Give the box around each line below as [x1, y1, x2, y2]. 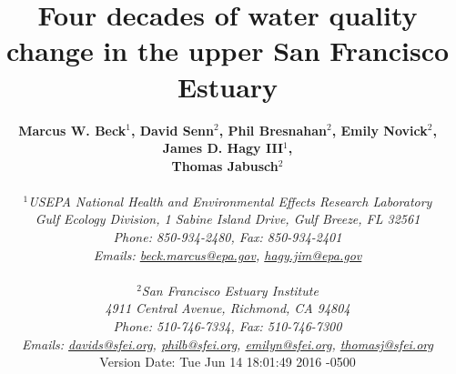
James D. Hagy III [162, 138, 284, 157]
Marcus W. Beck [18, 120, 127, 139]
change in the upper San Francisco [5, 32, 450, 69]
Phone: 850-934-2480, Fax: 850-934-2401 [113, 227, 342, 247]
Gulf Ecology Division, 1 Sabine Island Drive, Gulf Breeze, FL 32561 [35, 209, 421, 228]
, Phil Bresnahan [218, 120, 328, 139]
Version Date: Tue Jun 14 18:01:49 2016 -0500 [99, 352, 356, 371]
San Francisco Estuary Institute [141, 280, 319, 299]
